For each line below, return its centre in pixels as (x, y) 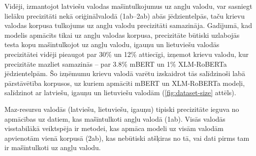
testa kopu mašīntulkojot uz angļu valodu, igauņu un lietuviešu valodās (112, 44)
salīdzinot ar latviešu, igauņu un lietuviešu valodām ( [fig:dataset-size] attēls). (120, 92)
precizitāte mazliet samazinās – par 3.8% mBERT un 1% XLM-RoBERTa (116, 64)
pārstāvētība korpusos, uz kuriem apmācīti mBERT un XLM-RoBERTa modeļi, (125, 83)
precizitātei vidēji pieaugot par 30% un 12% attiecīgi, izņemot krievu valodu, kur (127, 54)
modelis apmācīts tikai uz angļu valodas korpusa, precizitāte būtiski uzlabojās (122, 35)
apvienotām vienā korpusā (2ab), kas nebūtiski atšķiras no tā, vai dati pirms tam (127, 138)
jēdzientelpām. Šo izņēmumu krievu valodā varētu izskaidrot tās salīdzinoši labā (125, 73)
